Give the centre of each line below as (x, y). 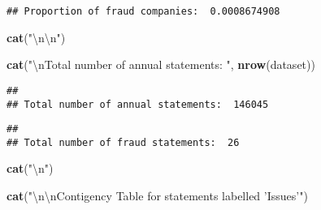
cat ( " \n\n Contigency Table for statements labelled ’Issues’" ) (157, 196)
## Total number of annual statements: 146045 (138, 104)
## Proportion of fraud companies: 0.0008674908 (143, 11)
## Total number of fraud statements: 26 (123, 142)
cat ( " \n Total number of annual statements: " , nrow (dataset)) (161, 64)
